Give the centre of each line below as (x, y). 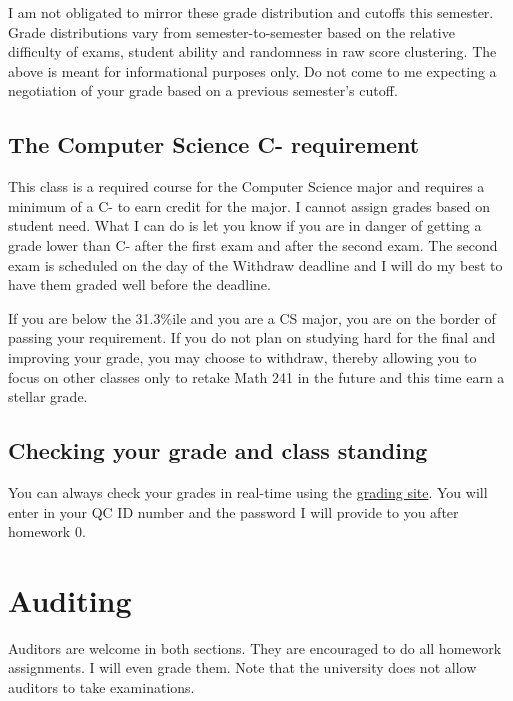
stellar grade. (48, 396)
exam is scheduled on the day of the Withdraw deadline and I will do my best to (255, 264)
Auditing (70, 599)
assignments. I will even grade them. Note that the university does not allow (242, 667)
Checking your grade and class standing (218, 450)
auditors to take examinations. (101, 687)
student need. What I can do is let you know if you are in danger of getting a (245, 225)
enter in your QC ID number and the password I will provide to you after (233, 511)
